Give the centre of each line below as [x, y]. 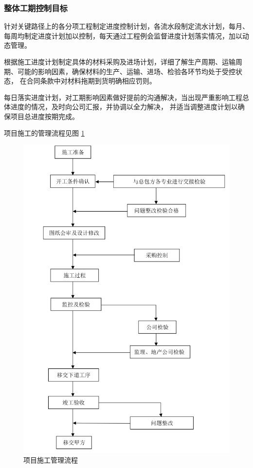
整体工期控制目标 [36, 8]
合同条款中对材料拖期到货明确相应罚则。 [91, 81]
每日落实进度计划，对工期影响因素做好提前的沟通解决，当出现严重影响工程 [123, 97]
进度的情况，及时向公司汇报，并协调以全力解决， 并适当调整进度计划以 [124, 107]
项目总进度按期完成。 [45, 116]
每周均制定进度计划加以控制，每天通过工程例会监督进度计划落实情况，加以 [123, 35]
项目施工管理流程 [51, 460]
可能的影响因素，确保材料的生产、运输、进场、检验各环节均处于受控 [126, 71]
